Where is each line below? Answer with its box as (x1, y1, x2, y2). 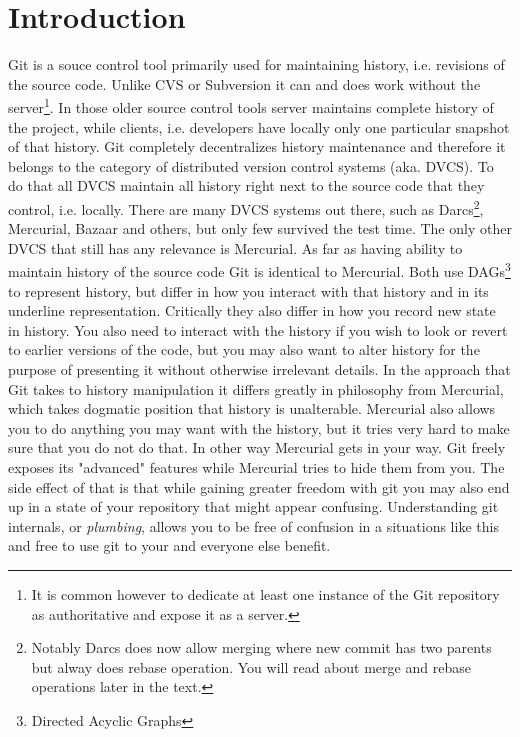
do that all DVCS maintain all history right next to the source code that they (8, 175, 485, 196)
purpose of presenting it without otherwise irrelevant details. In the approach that (8, 359, 511, 379)
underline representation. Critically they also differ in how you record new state (8, 300, 496, 321)
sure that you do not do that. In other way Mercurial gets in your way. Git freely (8, 437, 506, 458)
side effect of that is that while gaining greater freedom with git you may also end (8, 476, 510, 497)
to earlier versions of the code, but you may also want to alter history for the (8, 339, 480, 360)
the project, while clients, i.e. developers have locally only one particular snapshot (8, 116, 510, 137)
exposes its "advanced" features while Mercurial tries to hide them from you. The (8, 456, 505, 477)
